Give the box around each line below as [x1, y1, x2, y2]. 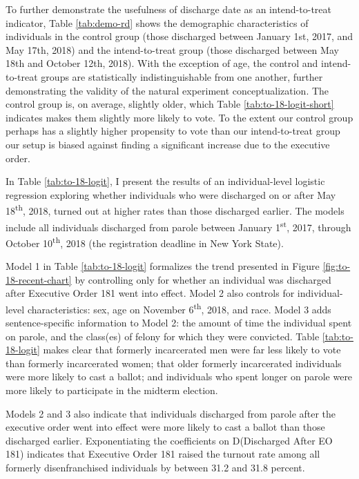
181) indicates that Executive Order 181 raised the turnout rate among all [6, 447, 320, 461]
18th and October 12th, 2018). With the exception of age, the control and [6, 56, 318, 70]
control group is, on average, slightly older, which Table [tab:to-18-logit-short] [6, 97, 334, 111]
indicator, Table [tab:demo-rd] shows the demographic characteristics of [6, 15, 309, 30]
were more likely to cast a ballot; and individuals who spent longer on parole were [6, 369, 353, 384]
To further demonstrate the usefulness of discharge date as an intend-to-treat [6, 2, 331, 16]
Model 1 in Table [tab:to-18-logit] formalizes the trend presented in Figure [6, 259, 320, 273]
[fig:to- [322, 259, 351, 273]
